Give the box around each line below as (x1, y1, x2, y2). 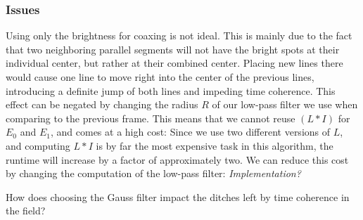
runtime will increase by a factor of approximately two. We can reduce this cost (6, 152, 349, 167)
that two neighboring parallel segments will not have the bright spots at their (6, 41, 340, 56)
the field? (6, 203, 46, 218)
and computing (6, 138, 70, 153)
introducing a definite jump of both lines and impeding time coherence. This (6, 83, 336, 98)
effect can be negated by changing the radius (6, 97, 198, 112)
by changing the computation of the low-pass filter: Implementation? (6, 166, 301, 181)
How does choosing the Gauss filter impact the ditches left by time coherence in (6, 189, 350, 204)
